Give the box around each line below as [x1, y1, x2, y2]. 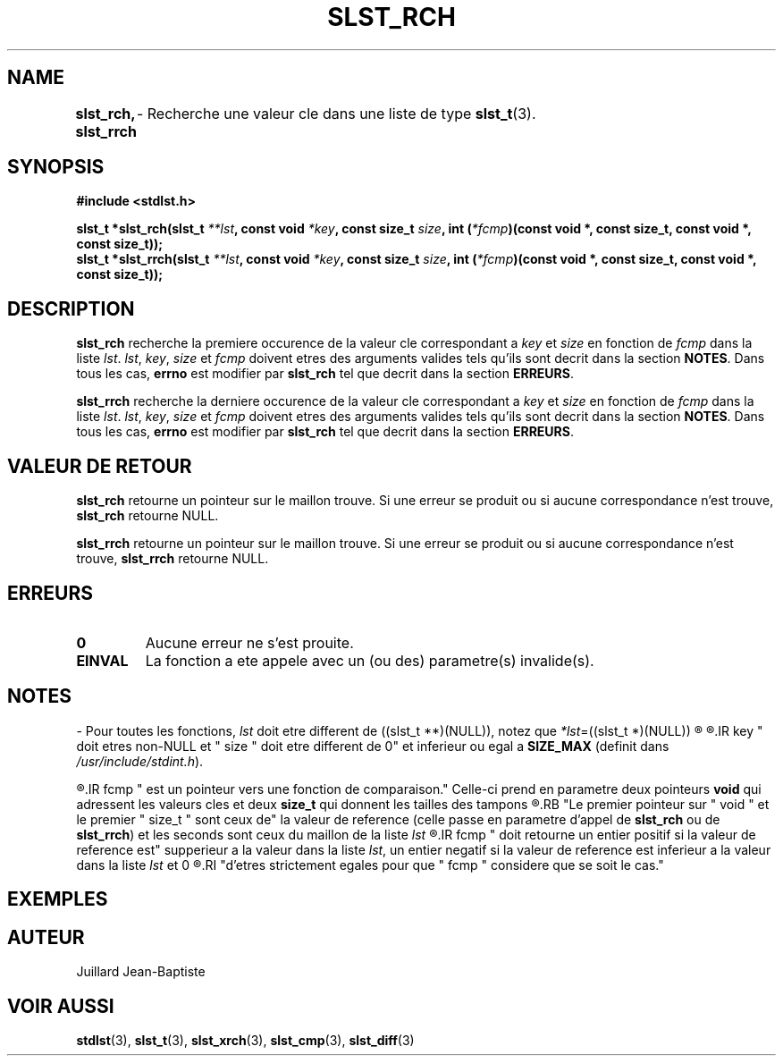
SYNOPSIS [7, 156, 105, 179]
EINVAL [76, 651, 129, 670]
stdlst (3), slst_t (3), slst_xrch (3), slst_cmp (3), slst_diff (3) [76, 1032, 415, 1048]
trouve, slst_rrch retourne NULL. [76, 551, 269, 567]
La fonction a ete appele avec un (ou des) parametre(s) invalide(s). [145, 651, 594, 670]
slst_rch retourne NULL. [76, 508, 219, 524]
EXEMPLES [7, 888, 108, 911]
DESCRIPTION [7, 297, 135, 320]
